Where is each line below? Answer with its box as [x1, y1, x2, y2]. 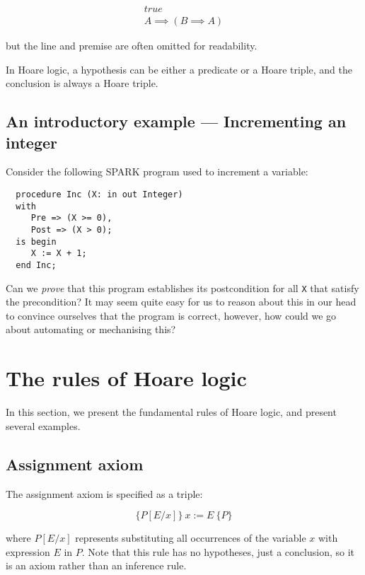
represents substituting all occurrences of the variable [75, 530, 306, 545]
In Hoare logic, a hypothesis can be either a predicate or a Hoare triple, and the [6, 62, 352, 76]
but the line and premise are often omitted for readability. [6, 38, 257, 53]
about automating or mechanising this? [6, 322, 176, 337]
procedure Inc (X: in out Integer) [16, 190, 183, 200]
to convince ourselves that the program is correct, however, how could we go [6, 308, 337, 323]
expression [6, 544, 50, 559]
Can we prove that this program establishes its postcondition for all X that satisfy [6, 280, 359, 295]
